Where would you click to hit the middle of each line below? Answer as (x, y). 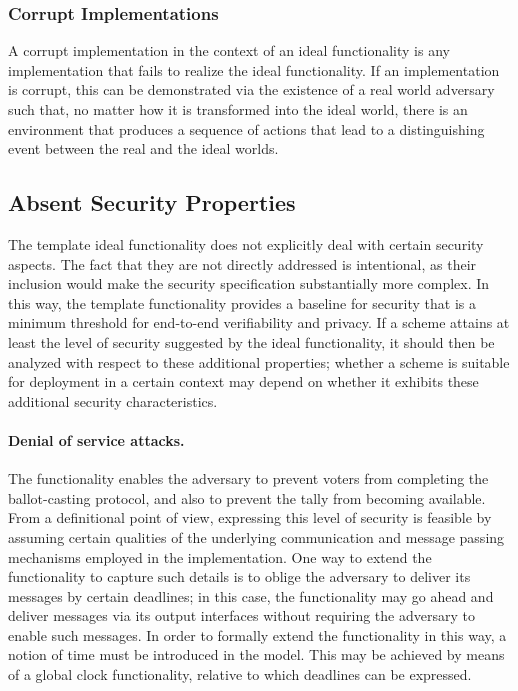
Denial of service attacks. (96, 439)
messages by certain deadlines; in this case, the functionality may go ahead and (251, 595)
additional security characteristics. (113, 400)
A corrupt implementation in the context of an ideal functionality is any (229, 50)
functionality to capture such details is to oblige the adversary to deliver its (239, 576)
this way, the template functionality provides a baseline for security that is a (242, 302)
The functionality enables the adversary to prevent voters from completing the (248, 478)
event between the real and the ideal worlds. (143, 148)
